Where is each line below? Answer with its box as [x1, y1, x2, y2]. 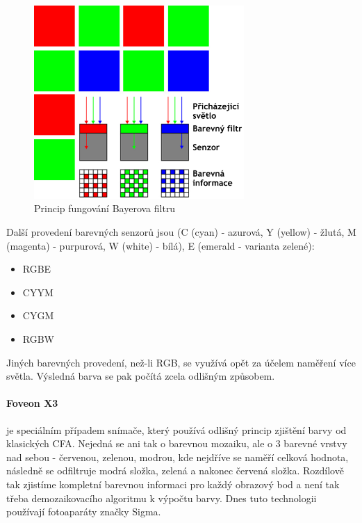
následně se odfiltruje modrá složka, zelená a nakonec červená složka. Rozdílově [6, 463, 344, 478]
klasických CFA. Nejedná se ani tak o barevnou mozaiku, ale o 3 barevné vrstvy [6, 436, 347, 451]
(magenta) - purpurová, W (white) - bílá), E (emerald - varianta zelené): [6, 238, 315, 252]
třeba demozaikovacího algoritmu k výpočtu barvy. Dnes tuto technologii [6, 490, 317, 505]
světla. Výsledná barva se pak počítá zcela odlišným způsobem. [6, 369, 275, 383]
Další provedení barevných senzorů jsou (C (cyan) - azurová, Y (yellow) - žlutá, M [6, 225, 356, 239]
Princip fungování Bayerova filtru [34, 201, 176, 216]
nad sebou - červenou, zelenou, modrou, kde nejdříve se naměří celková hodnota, [6, 449, 349, 464]
